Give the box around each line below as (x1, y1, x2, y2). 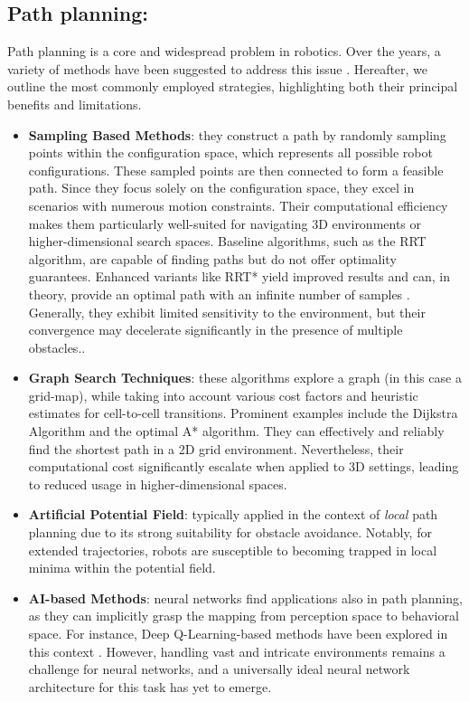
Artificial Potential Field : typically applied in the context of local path (28, 505, 438, 524)
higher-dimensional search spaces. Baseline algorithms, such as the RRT (28, 232, 427, 251)
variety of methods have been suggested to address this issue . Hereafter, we (7, 59, 428, 78)
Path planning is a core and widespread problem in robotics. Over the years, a (7, 42, 441, 61)
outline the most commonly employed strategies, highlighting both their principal (7, 77, 458, 96)
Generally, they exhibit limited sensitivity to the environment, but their (28, 302, 426, 321)
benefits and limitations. (7, 94, 142, 113)
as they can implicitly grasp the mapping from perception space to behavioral (28, 606, 459, 625)
